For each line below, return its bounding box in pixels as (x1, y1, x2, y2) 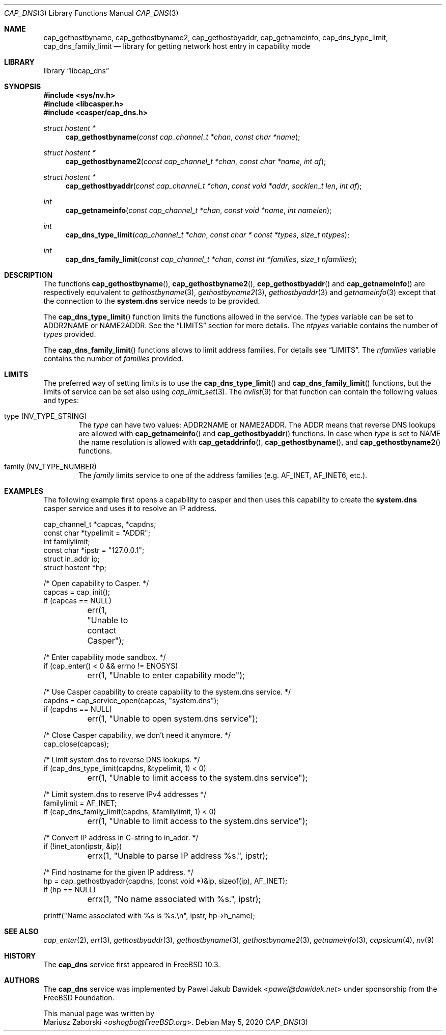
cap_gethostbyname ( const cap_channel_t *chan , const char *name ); (65, 132, 300, 141)
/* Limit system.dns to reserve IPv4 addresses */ (43, 790, 207, 799)
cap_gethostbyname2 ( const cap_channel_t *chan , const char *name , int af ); (65, 157, 326, 166)
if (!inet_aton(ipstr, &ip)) (43, 842, 122, 851)
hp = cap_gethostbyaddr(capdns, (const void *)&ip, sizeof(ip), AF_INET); (43, 877, 288, 885)
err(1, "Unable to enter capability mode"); (87, 670, 245, 680)
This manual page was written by (43, 1009, 155, 1018)
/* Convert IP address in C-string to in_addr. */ (43, 833, 199, 842)
